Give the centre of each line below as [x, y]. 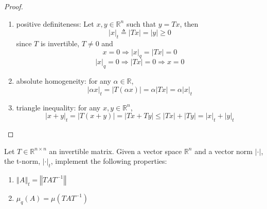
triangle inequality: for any [58, 107]
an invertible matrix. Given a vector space [115, 151]
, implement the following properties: [109, 161]
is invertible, [60, 43]
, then [189, 23]
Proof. [14, 6]
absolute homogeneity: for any [64, 81]
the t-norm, [22, 161]
